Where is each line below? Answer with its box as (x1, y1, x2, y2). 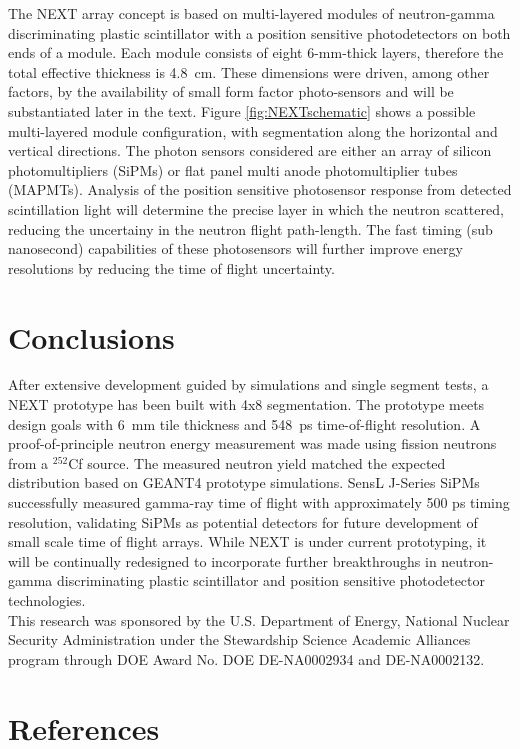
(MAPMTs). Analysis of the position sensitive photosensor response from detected (8, 179, 512, 200)
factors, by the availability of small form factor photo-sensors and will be (8, 81, 454, 102)
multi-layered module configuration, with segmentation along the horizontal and (8, 120, 498, 141)
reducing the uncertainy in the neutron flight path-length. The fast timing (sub (8, 218, 493, 239)
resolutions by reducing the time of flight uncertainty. (8, 257, 335, 278)
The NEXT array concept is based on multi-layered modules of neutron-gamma (8, 3, 495, 23)
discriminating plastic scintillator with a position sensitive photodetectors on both (8, 22, 511, 43)
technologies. (8, 589, 86, 610)
